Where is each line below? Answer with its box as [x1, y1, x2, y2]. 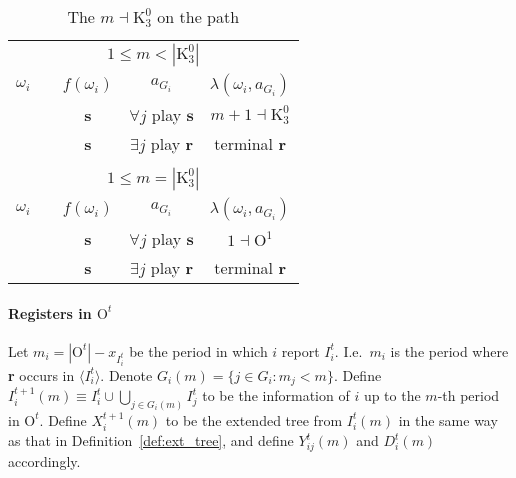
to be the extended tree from [165, 409, 343, 430]
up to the [363, 385, 421, 405]
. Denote [100, 364, 153, 385]
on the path [157, 5, 240, 28]
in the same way [398, 409, 498, 430]
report [281, 340, 320, 361]
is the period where [390, 340, 509, 361]
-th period [437, 385, 500, 405]
